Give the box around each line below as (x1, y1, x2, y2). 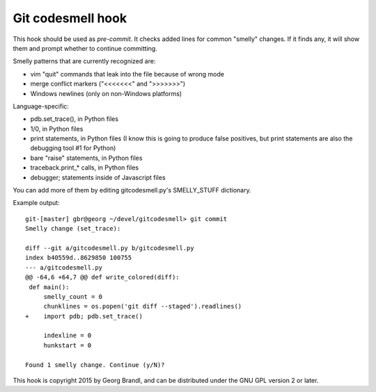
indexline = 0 (43, 332, 92, 340)
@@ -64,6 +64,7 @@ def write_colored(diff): (25, 273, 180, 281)
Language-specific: (13, 101, 70, 111)
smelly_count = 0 (43, 293, 103, 300)
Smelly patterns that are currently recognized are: (13, 57, 156, 65)
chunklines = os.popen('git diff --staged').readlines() (43, 302, 242, 311)
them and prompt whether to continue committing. (13, 44, 158, 52)
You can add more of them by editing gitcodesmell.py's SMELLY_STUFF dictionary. (13, 186, 251, 195)
